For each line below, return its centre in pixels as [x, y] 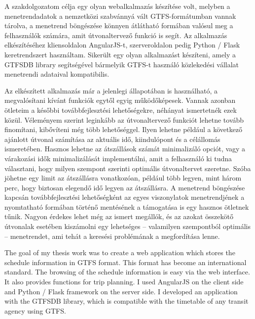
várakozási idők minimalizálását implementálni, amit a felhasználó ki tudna [118, 158]
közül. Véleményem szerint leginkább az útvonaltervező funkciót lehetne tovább [124, 119]
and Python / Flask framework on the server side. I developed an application [121, 291]
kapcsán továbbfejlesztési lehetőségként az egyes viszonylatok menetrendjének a [125, 197]
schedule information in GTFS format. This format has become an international [126, 262]
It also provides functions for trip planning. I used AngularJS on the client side [124, 282]
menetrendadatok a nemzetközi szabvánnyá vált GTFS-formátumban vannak [120, 16]
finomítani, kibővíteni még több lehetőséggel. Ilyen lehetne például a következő [123, 129]
